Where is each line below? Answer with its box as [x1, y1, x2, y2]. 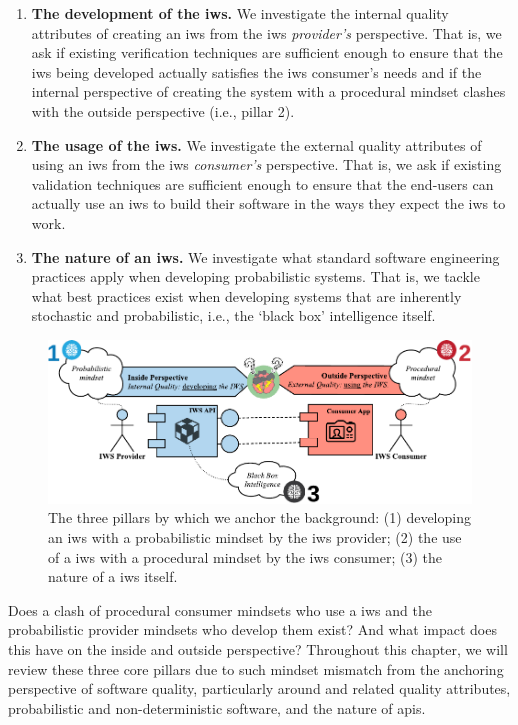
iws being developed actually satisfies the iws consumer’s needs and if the [31, 61, 482, 82]
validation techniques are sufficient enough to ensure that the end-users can [31, 173, 494, 194]
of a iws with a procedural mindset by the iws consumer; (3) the [48, 546, 442, 567]
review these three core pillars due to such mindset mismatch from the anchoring [8, 658, 504, 679]
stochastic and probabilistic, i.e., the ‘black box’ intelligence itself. [31, 305, 436, 326]
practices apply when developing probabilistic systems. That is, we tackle [31, 266, 480, 287]
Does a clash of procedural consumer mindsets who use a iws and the [8, 599, 432, 620]
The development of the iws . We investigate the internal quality [31, 3, 449, 23]
